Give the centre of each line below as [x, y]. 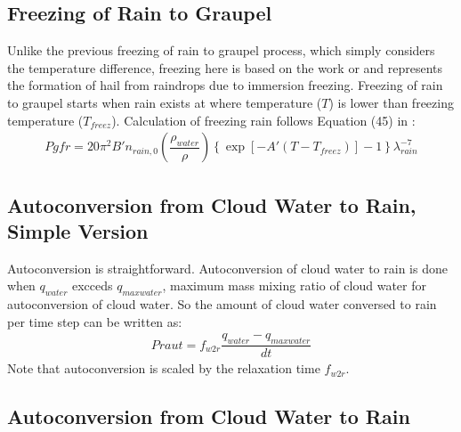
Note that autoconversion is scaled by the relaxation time [164, 368]
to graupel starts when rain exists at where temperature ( [165, 102]
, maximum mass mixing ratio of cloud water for [295, 285]
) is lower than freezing [391, 102]
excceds [93, 285]
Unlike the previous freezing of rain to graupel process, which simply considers [221, 50]
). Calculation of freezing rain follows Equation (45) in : [263, 120]
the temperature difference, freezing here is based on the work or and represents [225, 67]
